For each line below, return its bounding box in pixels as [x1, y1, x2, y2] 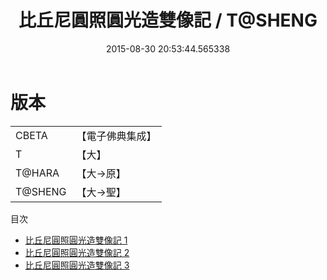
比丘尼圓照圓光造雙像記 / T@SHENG [18, 9, 318, 32]
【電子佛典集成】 [76, 129, 157, 143]
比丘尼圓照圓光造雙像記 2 [24, 246, 130, 258]
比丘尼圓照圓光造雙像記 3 [24, 259, 130, 271]
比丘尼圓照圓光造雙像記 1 [24, 234, 128, 246]
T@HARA [15, 166, 60, 180]
